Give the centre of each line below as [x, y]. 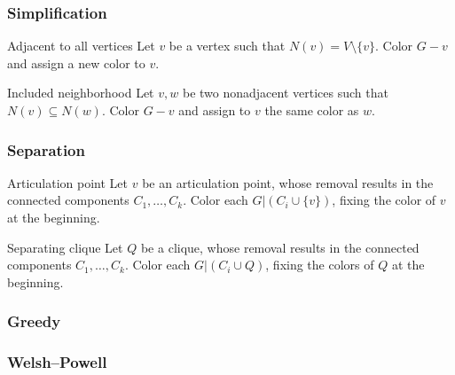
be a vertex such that [227, 46]
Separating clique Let [65, 247]
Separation [46, 149]
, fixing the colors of [320, 265]
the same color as [312, 110]
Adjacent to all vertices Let [81, 46]
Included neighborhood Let [81, 93]
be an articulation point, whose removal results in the [288, 182]
